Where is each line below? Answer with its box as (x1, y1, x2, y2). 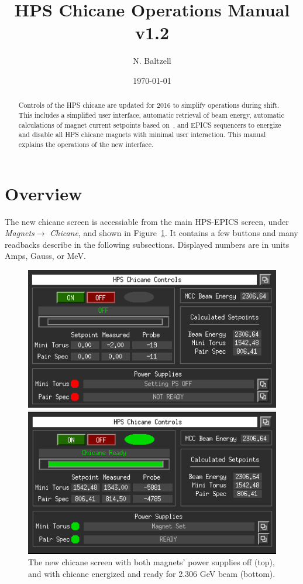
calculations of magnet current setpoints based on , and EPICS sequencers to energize (18, 119, 281, 129)
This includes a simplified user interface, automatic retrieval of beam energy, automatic (18, 110, 284, 119)
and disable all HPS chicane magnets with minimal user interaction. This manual (18, 129, 266, 139)
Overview (5, 181, 82, 205)
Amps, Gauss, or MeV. (5, 250, 86, 262)
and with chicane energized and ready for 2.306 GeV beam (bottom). (28, 568, 276, 580)
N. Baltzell (133, 54, 171, 67)
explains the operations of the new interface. (18, 139, 154, 149)
